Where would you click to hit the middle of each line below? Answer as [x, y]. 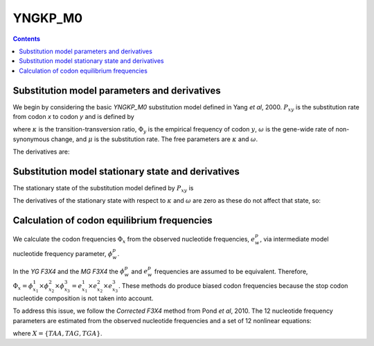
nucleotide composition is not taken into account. [83, 298]
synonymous [31, 139]
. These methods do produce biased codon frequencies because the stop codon [233, 285]
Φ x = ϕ [23, 286]
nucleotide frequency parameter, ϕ [63, 253]
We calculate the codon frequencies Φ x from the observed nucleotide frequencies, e [134, 240]
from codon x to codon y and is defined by [73, 117]
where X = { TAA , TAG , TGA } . [58, 333]
